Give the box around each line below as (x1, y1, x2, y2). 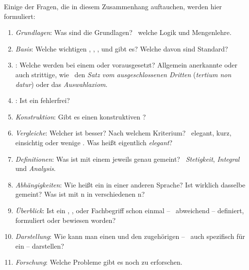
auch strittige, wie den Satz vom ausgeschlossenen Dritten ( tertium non (15, 69, 232, 79)
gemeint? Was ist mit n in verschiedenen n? (15, 189, 145, 199)
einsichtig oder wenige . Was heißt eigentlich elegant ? (15, 137, 173, 147)
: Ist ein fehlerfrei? (15, 95, 70, 105)
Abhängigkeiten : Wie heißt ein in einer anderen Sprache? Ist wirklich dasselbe (15, 179, 246, 189)
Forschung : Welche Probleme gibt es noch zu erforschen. (15, 257, 183, 267)
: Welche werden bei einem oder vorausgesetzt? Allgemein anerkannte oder (15, 60, 238, 70)
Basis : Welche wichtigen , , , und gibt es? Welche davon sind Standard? (15, 43, 228, 53)
